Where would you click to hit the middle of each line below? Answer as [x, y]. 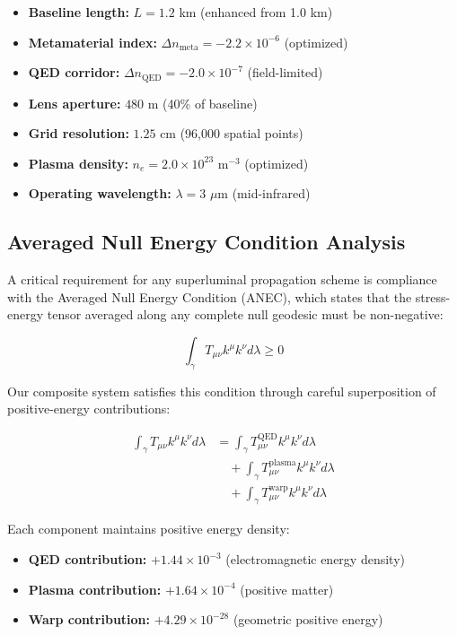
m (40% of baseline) [202, 103]
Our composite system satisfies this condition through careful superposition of [222, 391]
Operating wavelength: [100, 193]
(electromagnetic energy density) [315, 559]
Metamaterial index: [92, 42]
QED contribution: [88, 559]
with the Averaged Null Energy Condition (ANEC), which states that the [210, 296]
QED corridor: [74, 72]
